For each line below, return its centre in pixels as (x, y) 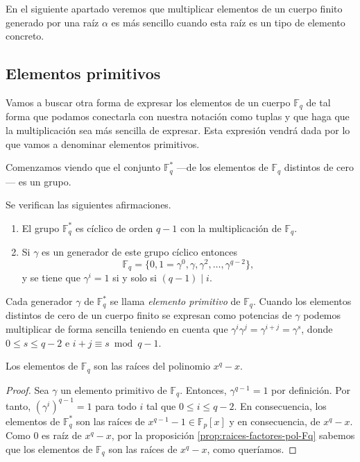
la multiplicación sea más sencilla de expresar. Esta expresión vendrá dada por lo (178, 130)
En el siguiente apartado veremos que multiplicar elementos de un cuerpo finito (174, 8)
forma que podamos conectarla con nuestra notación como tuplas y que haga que (178, 116)
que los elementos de (49, 448)
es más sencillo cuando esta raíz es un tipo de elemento (228, 22)
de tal (318, 102)
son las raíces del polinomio (152, 366)
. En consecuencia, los (280, 405)
